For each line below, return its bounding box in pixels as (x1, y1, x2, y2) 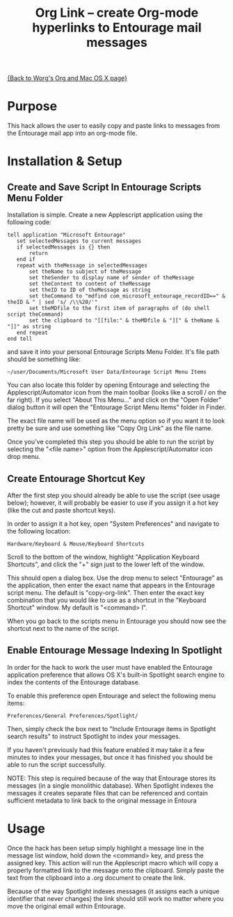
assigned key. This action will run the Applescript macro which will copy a (7, 858, 219, 867)
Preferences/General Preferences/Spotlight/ (7, 712, 138, 719)
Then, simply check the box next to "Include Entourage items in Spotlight (7, 724, 216, 733)
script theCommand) (7, 311, 64, 318)
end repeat (16, 330, 49, 337)
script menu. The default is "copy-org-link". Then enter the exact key (7, 588, 205, 596)
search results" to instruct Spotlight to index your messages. (7, 732, 181, 740)
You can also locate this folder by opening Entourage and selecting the (7, 381, 210, 389)
